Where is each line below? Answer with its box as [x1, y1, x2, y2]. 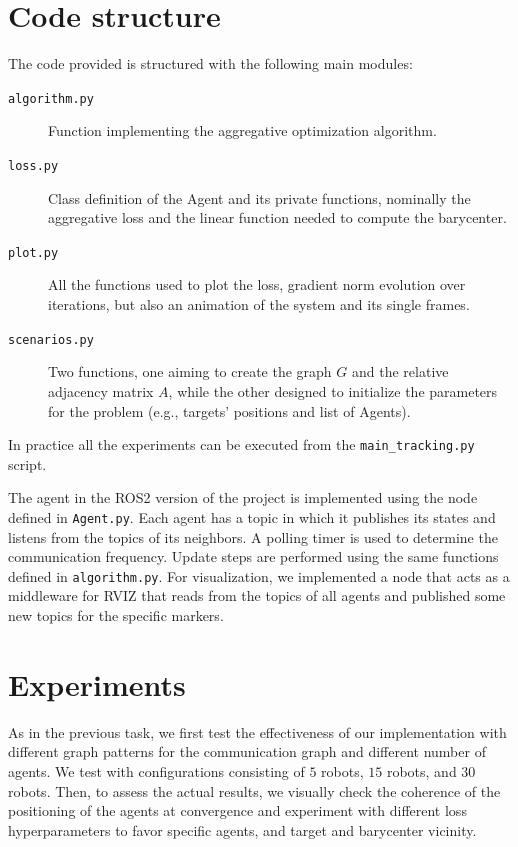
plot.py [8, 245, 59, 260]
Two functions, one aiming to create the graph [48, 361, 332, 382]
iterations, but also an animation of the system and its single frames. [48, 294, 470, 315]
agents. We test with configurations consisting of [8, 760, 305, 781]
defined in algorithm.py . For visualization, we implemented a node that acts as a [8, 565, 510, 586]
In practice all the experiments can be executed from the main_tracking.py [8, 434, 475, 455]
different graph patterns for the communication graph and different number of [8, 741, 486, 762]
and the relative [352, 361, 449, 382]
